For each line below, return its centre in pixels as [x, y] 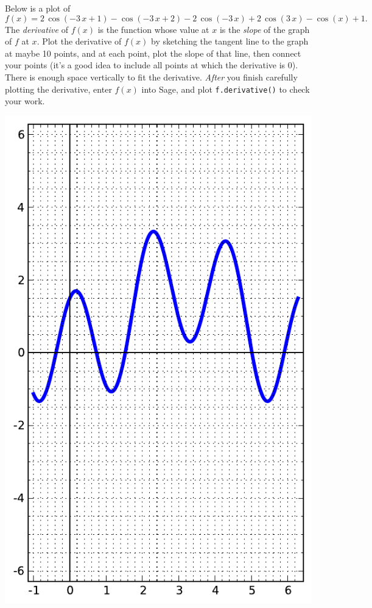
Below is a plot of [38, 8]
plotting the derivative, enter [58, 89]
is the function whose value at [153, 29]
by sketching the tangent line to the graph [230, 41]
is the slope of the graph [265, 29]
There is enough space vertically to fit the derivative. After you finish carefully [151, 77]
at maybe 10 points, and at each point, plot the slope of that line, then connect [153, 53]
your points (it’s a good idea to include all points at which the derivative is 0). [152, 65]
